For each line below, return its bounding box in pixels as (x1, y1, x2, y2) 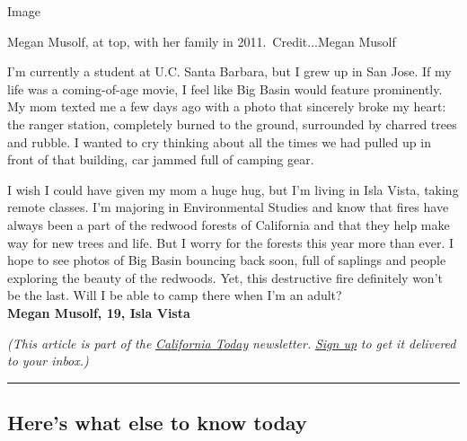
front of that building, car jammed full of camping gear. (7, 150, 314, 169)
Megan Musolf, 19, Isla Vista (7, 303, 190, 322)
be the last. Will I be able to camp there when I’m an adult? (7, 286, 342, 304)
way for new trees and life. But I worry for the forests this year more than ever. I (7, 233, 454, 251)
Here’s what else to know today (7, 409, 307, 437)
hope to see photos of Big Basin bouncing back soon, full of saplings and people (7, 251, 446, 269)
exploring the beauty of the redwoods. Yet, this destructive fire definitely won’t (7, 268, 443, 287)
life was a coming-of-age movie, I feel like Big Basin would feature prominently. (7, 79, 443, 98)
